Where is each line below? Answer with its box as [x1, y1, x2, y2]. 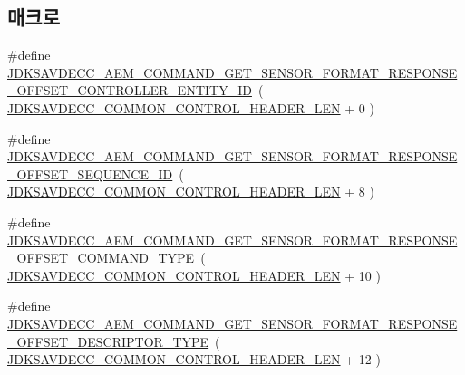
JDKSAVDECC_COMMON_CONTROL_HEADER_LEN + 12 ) [7, 350, 381, 369]
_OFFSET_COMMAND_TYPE [7, 248, 195, 267]
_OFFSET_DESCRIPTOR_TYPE [7, 332, 209, 351]
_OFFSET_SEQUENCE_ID [7, 164, 173, 183]
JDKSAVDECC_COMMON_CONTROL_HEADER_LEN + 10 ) [7, 265, 381, 284]
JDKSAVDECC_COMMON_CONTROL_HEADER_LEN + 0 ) [7, 98, 374, 117]
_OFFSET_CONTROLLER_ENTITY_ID [7, 81, 252, 100]
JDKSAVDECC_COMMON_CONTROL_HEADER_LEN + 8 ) [7, 182, 374, 201]
